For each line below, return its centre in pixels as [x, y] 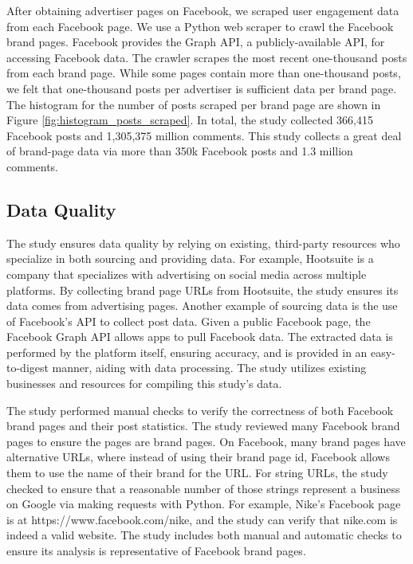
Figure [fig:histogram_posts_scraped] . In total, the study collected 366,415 [190, 120]
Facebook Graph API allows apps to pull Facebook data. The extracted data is [200, 337]
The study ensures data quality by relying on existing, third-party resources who [203, 243]
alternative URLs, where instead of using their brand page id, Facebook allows [198, 457]
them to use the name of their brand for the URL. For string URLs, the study [197, 473]
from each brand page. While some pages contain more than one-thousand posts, [204, 73]
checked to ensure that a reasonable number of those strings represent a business [203, 488]
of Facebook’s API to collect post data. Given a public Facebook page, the [189, 321]
